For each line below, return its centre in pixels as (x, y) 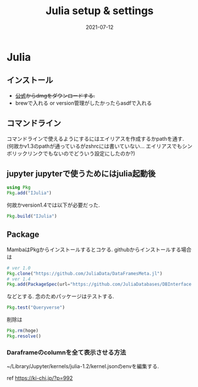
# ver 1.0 (19, 268)
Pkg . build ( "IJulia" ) (32, 216)
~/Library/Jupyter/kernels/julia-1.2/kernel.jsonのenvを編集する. (83, 366)
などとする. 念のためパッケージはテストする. (60, 296)
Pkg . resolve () (24, 336)
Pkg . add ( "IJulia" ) (29, 193)
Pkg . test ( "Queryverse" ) (36, 307)
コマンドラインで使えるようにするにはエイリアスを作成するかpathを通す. (95, 138)
